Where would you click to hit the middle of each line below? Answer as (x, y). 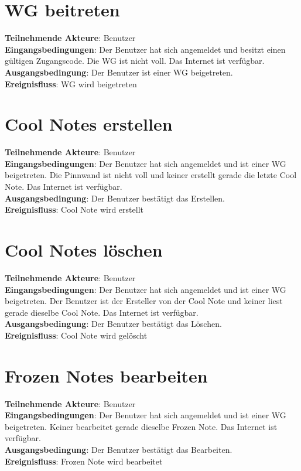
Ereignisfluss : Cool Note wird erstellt (74, 209)
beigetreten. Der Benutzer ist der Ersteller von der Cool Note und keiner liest (144, 301)
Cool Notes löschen (84, 249)
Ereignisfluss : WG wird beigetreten (71, 83)
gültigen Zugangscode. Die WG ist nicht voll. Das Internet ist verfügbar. (135, 61)
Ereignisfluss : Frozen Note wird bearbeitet (84, 461)
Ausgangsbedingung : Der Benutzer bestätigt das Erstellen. (115, 198)
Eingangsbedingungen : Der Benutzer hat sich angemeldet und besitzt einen (145, 49)
